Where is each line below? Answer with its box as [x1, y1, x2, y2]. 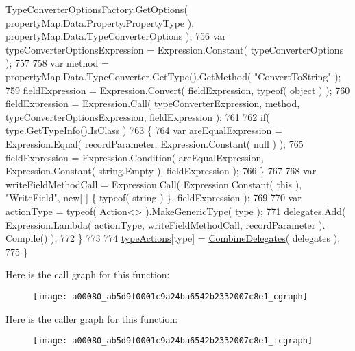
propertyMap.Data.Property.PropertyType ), [5, 15, 195, 30]
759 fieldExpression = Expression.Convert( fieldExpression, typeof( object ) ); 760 [5, 82, 350, 97]
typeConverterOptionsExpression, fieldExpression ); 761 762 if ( [5, 109, 270, 124]
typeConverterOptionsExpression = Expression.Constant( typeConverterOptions [5, 42, 344, 56]
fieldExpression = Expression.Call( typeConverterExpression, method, [5, 96, 300, 111]
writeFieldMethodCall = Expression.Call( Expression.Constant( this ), [5, 177, 302, 191]
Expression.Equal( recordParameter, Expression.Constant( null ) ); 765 [5, 136, 304, 150]
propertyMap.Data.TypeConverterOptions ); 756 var [5, 29, 226, 43]
